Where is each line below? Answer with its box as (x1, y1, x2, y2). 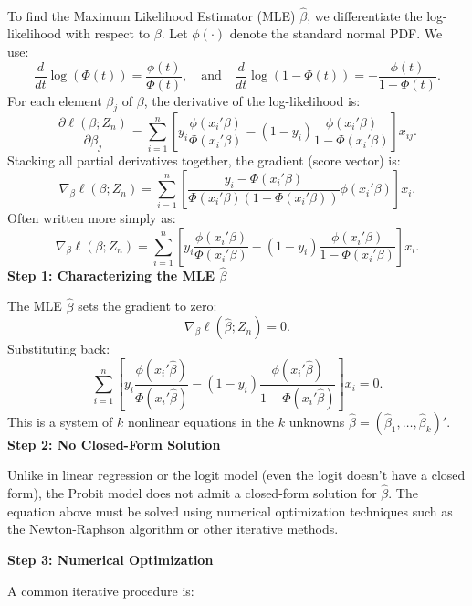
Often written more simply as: (7, 208, 176, 228)
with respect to (65, 24, 151, 43)
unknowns (288, 411, 345, 431)
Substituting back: (7, 339, 110, 358)
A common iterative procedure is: (7, 580, 194, 600)
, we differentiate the (307, 5, 423, 25)
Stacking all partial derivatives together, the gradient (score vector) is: (7, 151, 401, 170)
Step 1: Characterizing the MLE (7, 265, 215, 284)
